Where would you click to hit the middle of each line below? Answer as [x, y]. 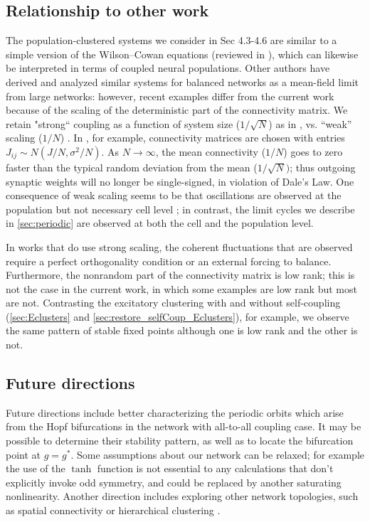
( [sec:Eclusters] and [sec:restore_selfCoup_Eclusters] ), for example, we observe [178, 316]
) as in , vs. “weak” [310, 123]
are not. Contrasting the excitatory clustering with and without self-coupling [173, 303]
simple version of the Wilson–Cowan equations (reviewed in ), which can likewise [182, 54]
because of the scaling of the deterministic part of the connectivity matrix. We [177, 110]
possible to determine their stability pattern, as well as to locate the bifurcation [180, 441]
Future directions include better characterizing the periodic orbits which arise [175, 412]
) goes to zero [313, 151]
